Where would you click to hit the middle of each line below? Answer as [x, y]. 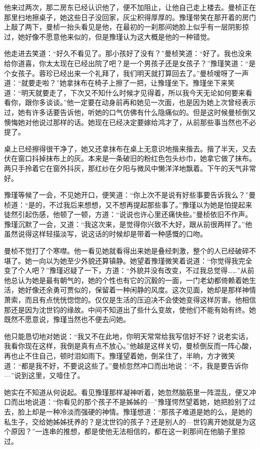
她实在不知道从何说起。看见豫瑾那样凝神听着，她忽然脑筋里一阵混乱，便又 [126, 392]
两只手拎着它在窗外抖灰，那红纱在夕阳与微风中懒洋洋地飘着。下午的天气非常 [130, 168]
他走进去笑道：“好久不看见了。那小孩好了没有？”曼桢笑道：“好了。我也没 [124, 53]
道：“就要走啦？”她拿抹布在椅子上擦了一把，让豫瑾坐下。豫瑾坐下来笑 [119, 83]
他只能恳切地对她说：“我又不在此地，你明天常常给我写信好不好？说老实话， [128, 336]
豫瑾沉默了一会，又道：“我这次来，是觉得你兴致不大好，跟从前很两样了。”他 [128, 224]
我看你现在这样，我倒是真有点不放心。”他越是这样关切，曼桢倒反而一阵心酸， [130, 346]
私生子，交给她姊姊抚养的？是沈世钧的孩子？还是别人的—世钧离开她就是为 [126, 421]
